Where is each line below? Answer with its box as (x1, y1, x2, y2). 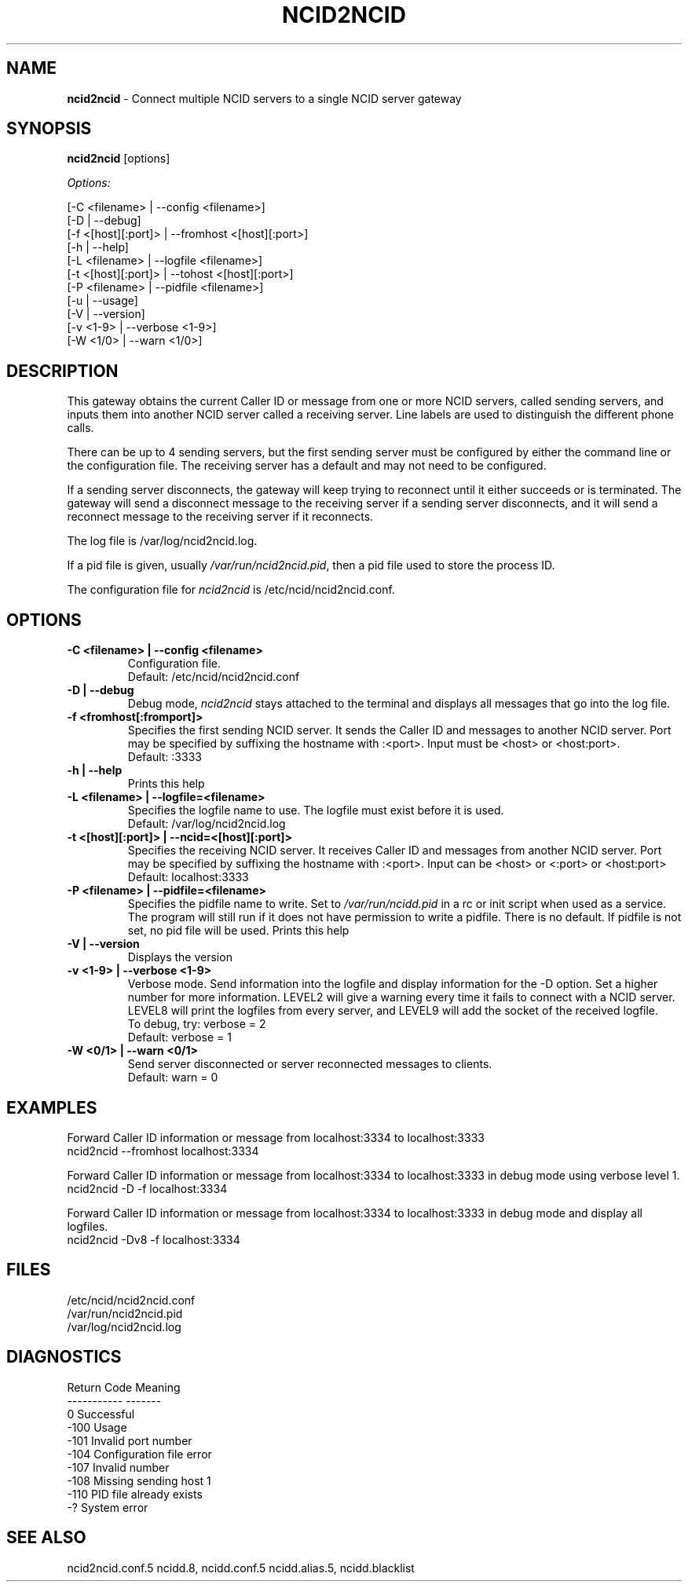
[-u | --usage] (67, 294, 138, 308)
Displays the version (127, 950, 232, 964)
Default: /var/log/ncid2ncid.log (127, 817, 286, 831)
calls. (67, 421, 94, 435)
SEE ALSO (6, 1528, 86, 1548)
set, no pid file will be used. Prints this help (127, 924, 349, 938)
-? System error (67, 1500, 148, 1514)
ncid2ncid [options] (67, 152, 170, 166)
